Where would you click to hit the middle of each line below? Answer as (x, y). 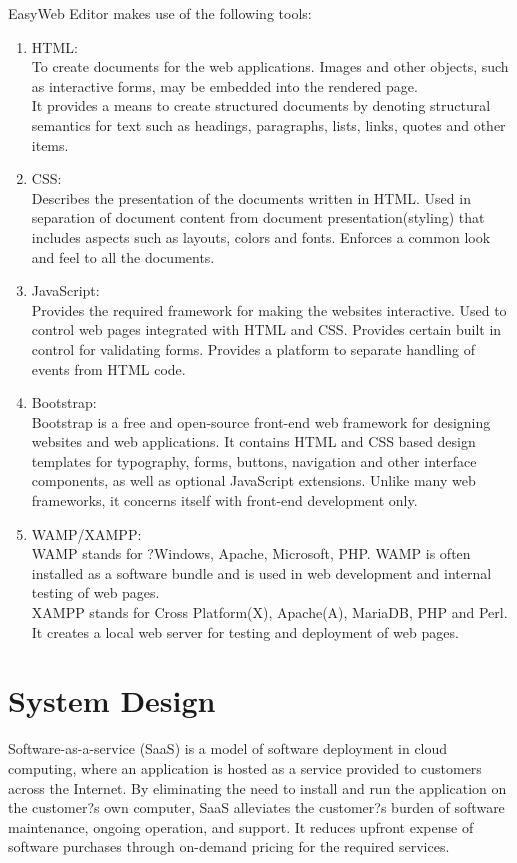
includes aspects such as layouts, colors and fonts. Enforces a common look (261, 236)
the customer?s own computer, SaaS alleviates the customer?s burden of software (256, 807)
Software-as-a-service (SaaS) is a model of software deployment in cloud (228, 748)
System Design (112, 700)
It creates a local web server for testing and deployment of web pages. (245, 631)
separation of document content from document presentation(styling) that (258, 217)
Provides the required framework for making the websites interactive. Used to (269, 309)
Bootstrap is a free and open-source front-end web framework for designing (261, 421)
